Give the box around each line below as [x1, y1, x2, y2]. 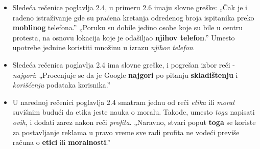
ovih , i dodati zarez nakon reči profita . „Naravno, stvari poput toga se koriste [12, 116, 256, 127]
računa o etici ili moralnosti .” [12, 137, 111, 147]
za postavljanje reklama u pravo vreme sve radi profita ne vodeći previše [12, 126, 240, 137]
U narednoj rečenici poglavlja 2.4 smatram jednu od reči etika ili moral [12, 96, 234, 107]
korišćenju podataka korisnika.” [12, 79, 111, 90]
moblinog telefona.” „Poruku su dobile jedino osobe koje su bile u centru [12, 22, 243, 33]
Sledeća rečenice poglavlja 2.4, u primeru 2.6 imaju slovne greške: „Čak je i [12, 2, 247, 12]
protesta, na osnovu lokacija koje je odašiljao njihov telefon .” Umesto [12, 32, 235, 42]
